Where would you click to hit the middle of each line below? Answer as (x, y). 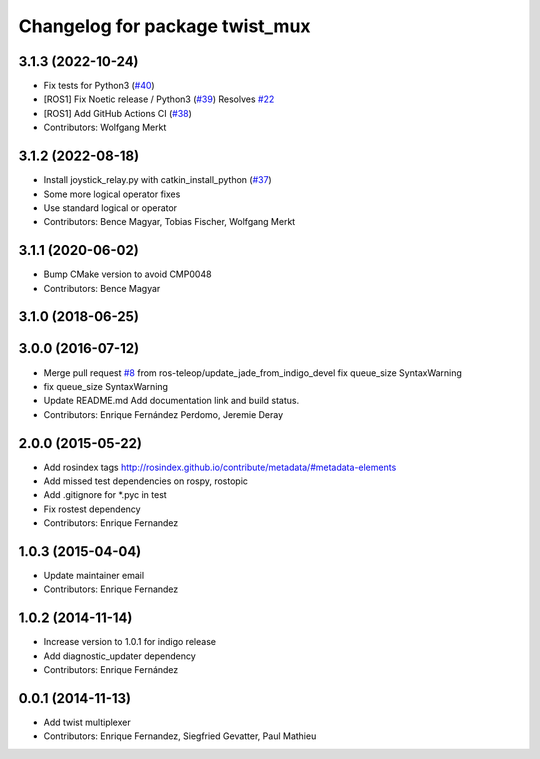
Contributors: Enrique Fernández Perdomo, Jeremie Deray (163, 414)
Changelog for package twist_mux (164, 26)
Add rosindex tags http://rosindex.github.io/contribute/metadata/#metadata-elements (220, 467)
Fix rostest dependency (92, 509)
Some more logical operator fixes (112, 194)
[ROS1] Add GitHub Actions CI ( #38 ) (117, 113)
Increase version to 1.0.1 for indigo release (130, 642)
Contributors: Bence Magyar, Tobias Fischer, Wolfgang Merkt (169, 222)
